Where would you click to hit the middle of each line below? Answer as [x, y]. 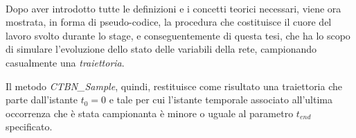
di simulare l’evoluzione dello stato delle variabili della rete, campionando [161, 49]
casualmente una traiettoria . [65, 62]
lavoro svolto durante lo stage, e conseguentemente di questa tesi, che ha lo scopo [178, 35]
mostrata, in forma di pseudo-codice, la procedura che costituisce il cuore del [169, 22]
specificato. [29, 127]
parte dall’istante [42, 100]
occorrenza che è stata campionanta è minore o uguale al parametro [150, 113]
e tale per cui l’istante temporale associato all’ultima [221, 100]
